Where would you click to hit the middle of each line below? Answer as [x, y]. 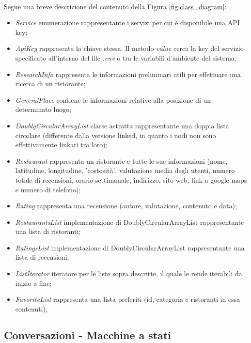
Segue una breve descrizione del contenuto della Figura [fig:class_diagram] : [115, 6]
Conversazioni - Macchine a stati [88, 335]
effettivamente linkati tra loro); [61, 145]
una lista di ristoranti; [48, 231]
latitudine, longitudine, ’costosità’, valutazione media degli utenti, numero [125, 170]
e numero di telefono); [48, 189]
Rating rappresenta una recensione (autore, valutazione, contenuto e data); [126, 206]
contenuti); [31, 308]
